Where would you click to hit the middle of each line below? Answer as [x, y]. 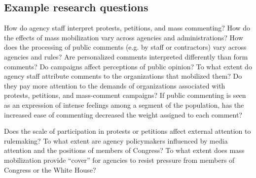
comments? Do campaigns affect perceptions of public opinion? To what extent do [128, 66]
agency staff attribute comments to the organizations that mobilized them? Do [123, 76]
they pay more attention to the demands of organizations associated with [115, 85]
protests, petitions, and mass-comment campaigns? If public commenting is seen [125, 95]
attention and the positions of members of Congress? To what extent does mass [124, 150]
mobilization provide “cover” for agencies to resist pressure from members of [119, 160]
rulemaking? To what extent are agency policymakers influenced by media [116, 140]
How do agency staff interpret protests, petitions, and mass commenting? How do [127, 28]
